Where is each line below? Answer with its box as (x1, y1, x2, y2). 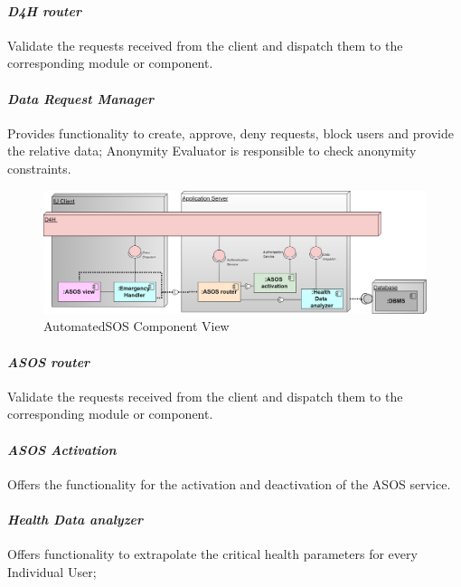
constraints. (7, 158, 71, 177)
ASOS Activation (7, 440, 117, 459)
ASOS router (7, 352, 90, 371)
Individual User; (7, 562, 97, 581)
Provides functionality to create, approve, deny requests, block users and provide (7, 123, 454, 142)
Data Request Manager (7, 89, 155, 108)
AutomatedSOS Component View (43, 317, 230, 336)
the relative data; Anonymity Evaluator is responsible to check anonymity (7, 141, 417, 160)
